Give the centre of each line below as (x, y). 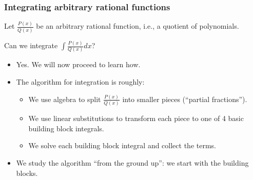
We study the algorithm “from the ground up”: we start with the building (132, 163)
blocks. (27, 173)
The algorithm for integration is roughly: (80, 82)
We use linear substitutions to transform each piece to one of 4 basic (136, 118)
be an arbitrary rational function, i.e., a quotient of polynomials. (138, 26)
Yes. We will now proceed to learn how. (78, 64)
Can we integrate (31, 45)
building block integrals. (66, 128)
